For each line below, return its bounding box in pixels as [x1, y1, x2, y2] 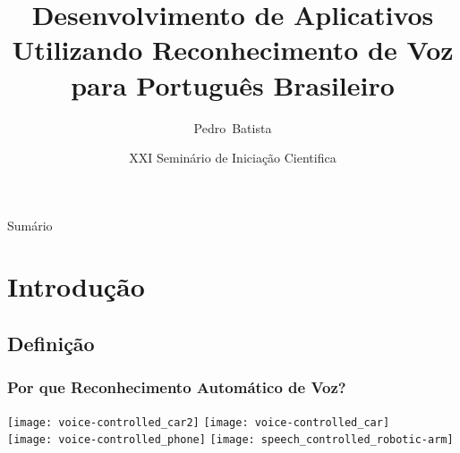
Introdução [7, 268, 145, 305]
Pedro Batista [193, 118, 272, 137]
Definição [7, 330, 95, 357]
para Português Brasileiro [71, 66, 395, 103]
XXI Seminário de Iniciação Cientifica [129, 148, 336, 167]
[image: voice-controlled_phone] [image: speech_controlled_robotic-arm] [7, 433, 454, 447]
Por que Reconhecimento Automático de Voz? [7, 376, 346, 398]
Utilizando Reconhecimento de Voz [12, 31, 454, 68]
